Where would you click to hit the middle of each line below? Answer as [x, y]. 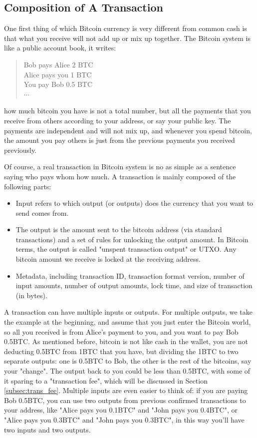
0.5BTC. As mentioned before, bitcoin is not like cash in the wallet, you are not [126, 341]
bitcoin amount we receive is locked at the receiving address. [108, 259]
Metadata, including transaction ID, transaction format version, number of [130, 275]
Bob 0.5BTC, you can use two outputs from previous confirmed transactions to [125, 400]
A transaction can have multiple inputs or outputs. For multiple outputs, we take [128, 312]
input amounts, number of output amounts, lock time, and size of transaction [134, 285]
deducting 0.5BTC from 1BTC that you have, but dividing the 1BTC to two [121, 351]
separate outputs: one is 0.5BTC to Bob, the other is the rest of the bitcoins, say [128, 361]
